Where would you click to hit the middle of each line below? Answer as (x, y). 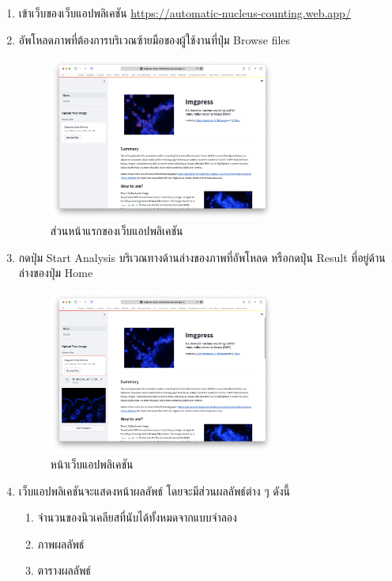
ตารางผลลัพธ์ (64, 570)
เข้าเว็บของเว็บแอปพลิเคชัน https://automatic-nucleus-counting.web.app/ (185, 13)
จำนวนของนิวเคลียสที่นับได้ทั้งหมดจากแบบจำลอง (137, 517)
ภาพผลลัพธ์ (61, 543)
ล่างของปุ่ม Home (56, 273)
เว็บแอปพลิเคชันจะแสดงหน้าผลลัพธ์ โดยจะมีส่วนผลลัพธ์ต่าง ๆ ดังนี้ (155, 490)
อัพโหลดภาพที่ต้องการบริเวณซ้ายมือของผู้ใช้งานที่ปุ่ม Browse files (155, 39)
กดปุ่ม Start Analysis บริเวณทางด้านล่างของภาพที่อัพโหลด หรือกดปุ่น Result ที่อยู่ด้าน (202, 257)
